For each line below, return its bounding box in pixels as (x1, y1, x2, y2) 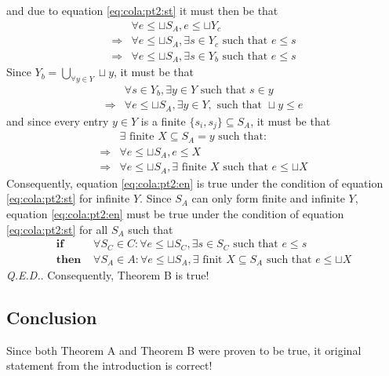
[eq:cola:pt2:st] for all (6, 221, 108, 237)
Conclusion (6, 305, 97, 330)
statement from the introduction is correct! (6, 357, 213, 374)
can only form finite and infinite (191, 190, 345, 206)
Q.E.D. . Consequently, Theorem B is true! (6, 267, 209, 283)
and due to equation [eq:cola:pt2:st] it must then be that (6, 2, 278, 18)
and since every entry (6, 112, 109, 129)
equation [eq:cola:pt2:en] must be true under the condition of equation (6, 205, 344, 221)
